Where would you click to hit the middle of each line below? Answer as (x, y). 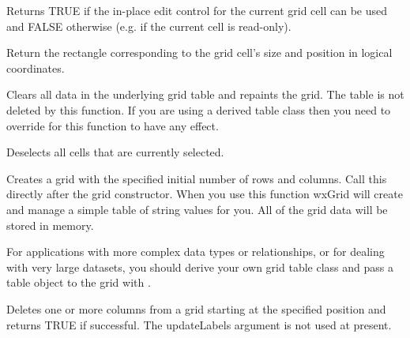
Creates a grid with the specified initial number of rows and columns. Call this (197, 178)
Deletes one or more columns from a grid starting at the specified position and (196, 308)
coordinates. (36, 68)
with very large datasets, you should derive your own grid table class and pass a (200, 267)
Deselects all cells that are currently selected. (115, 152)
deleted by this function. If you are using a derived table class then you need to (199, 109)
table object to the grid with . (79, 282)
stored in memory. (50, 225)
